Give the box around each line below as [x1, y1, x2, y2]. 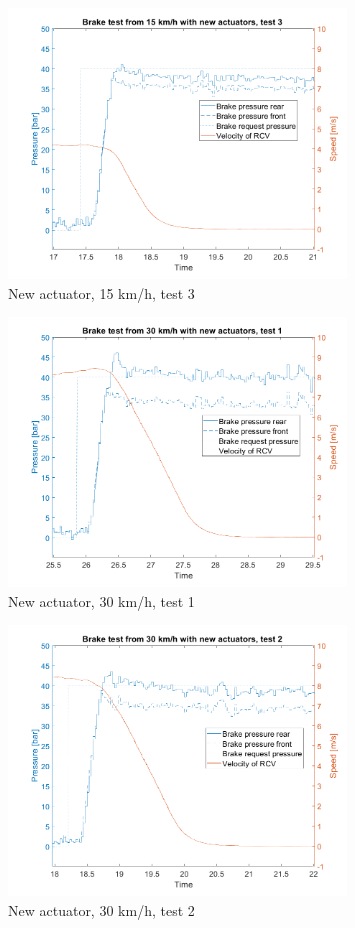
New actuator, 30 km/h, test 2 [8, 899, 195, 920]
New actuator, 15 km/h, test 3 [8, 282, 195, 303]
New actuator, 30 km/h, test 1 [8, 590, 195, 611]
